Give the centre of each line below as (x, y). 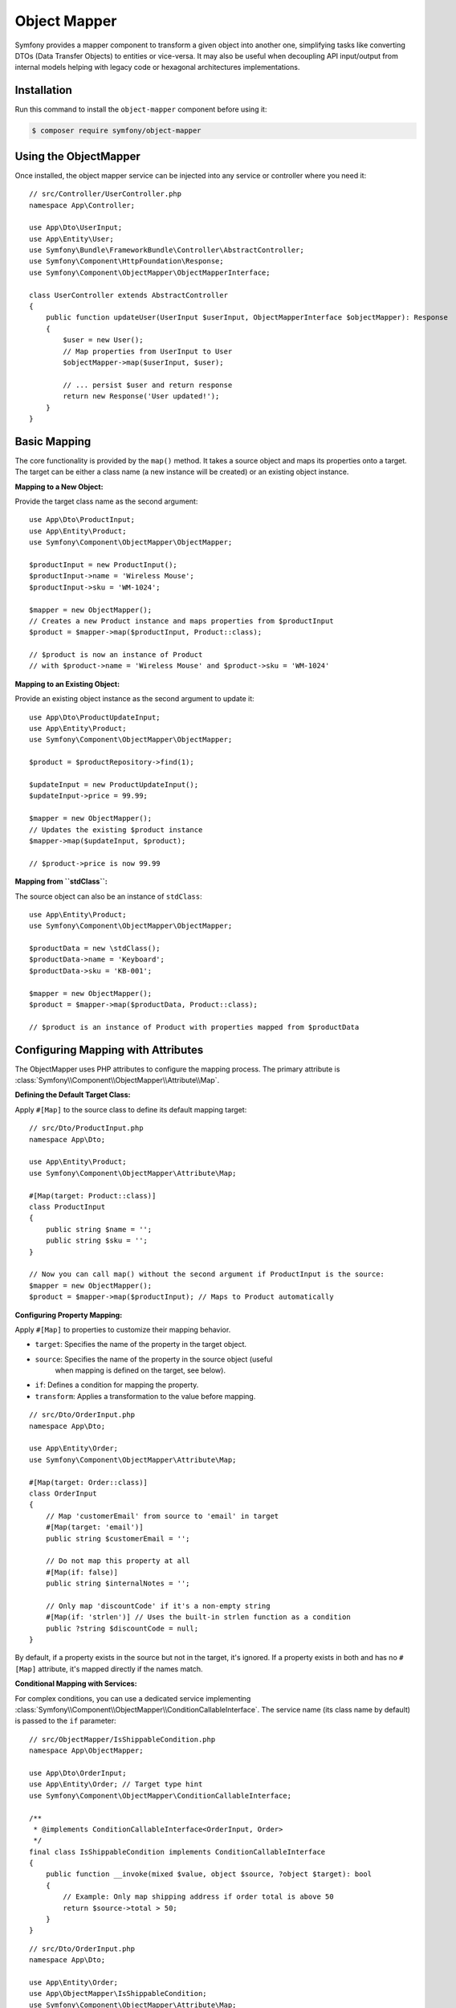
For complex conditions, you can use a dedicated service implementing (133, 1698)
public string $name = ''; (99, 1229)
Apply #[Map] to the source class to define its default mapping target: (131, 1109)
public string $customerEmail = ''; (118, 1539)
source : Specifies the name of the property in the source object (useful (154, 1359)
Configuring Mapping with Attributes (109, 1049)
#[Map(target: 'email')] (94, 1527)
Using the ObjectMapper (77, 156)
